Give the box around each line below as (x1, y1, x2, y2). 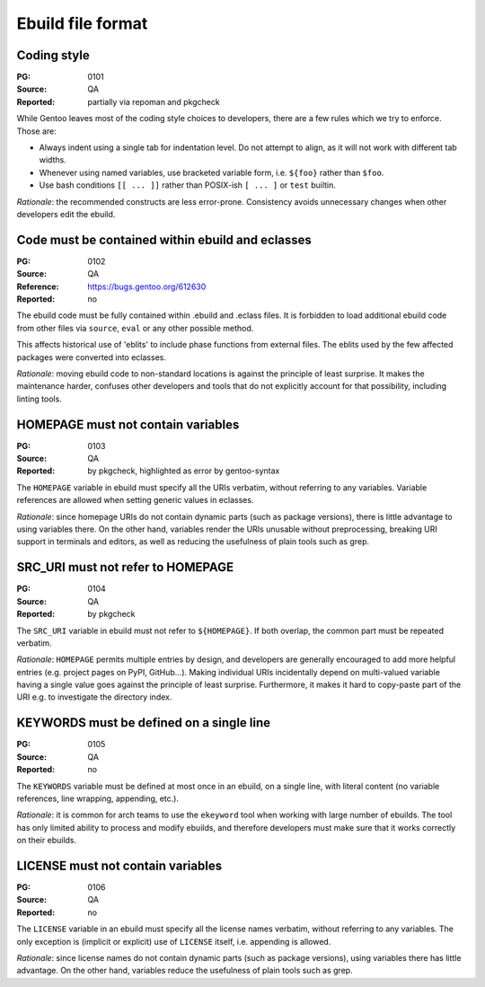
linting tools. (16, 393, 62, 404)
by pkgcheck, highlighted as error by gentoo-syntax (87, 465, 280, 476)
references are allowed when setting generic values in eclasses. (16, 495, 254, 506)
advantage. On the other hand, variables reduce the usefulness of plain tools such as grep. (16, 965, 354, 976)
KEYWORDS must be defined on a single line (16, 715, 271, 731)
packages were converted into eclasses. (16, 351, 166, 363)
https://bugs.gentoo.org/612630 (87, 281, 207, 292)
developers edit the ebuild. (16, 208, 116, 219)
